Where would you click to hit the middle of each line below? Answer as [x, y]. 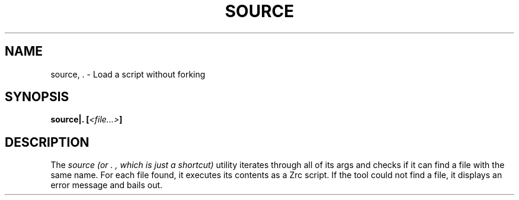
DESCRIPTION [47, 142]
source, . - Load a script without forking [128, 74]
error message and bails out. [107, 185]
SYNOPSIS [37, 97]
